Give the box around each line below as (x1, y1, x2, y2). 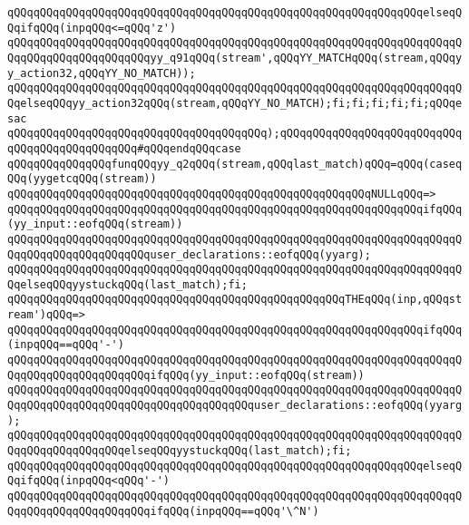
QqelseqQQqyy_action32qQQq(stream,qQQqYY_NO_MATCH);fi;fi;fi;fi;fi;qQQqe (7, 96, 463, 110)
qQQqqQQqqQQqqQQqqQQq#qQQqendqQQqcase (7, 141, 241, 155)
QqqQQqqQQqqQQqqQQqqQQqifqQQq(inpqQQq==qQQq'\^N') (7, 504, 319, 518)
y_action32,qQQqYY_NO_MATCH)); (7, 66, 196, 80)
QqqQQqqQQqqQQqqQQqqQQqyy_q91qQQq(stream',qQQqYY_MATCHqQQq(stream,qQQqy (7, 51, 463, 64)
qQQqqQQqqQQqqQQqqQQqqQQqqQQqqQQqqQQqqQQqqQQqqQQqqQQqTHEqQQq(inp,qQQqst (7, 293, 463, 306)
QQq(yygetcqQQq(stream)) (7, 172, 157, 186)
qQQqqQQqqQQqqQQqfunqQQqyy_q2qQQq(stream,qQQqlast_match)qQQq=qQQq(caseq (7, 157, 463, 170)
